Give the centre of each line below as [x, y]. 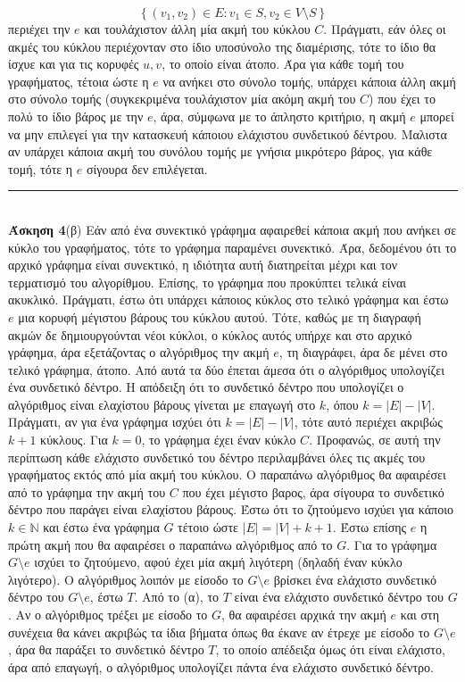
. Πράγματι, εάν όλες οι [385, 29]
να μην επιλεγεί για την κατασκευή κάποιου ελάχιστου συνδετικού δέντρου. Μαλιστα [228, 133]
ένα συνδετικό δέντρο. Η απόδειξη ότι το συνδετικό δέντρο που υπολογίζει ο [206, 387]
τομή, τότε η [41, 168]
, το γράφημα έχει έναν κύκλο [219, 440]
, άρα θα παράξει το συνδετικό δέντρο [106, 649]
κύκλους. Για [74, 440]
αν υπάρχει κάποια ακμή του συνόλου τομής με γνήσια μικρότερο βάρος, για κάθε [220, 151]
